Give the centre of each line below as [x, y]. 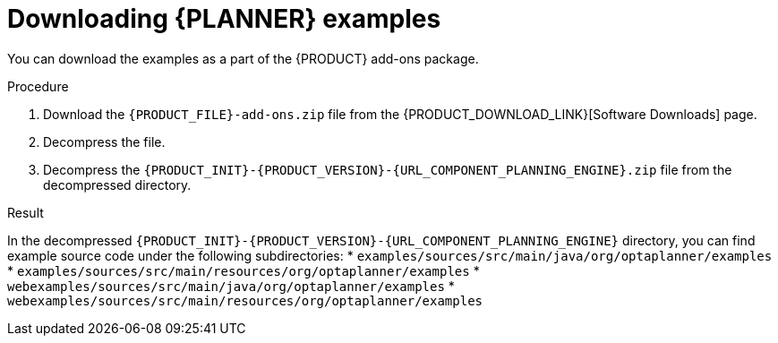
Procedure [38, 86]
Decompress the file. [104, 141]
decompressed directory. [117, 184]
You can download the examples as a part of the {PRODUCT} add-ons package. [243, 58]
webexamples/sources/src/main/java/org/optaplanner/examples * [231, 286]
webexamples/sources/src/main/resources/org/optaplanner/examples [245, 300]
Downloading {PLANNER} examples [224, 19]
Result [26, 212]
